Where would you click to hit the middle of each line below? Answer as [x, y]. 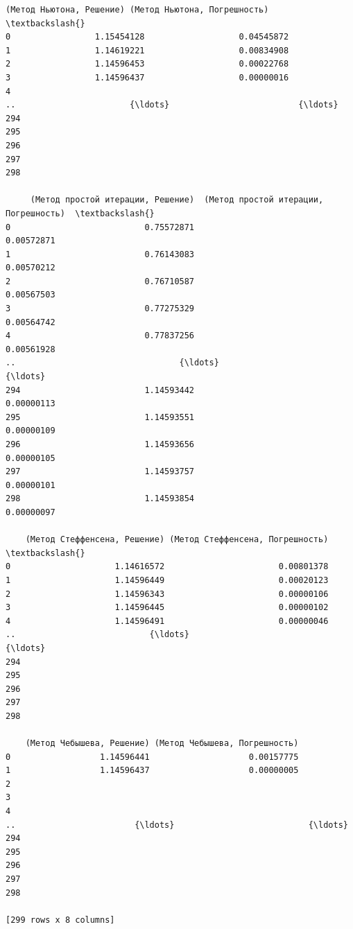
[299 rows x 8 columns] [60, 920]
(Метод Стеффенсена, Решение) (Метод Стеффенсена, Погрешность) [177, 540]
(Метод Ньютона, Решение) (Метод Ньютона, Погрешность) [137, 10]
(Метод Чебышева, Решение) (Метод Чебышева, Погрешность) [162, 744]
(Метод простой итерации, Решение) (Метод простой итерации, [177, 200]
